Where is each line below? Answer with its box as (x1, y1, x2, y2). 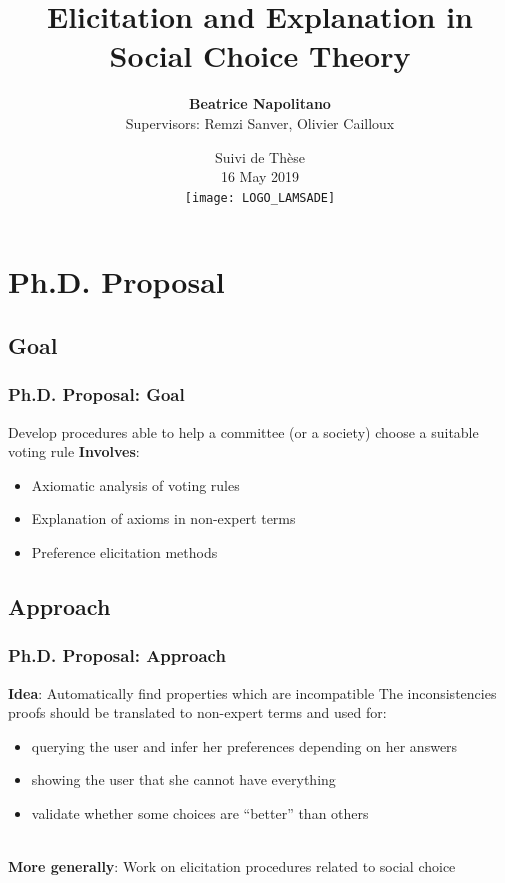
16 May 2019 (220, 166, 300, 187)
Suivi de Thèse (215, 146, 305, 167)
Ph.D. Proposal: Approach (8, 643, 226, 668)
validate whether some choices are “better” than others (31, 802, 369, 823)
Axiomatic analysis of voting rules (31, 474, 240, 495)
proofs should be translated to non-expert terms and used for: (8, 702, 387, 723)
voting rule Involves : (8, 441, 140, 462)
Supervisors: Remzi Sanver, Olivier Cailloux (125, 112, 395, 133)
